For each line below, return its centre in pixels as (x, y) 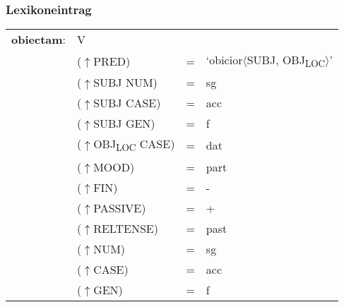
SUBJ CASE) (127, 103)
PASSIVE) (120, 207)
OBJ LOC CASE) (134, 145)
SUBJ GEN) (124, 124)
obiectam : (39, 40)
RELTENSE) (126, 228)
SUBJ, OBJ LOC (286, 61)
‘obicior (224, 60)
